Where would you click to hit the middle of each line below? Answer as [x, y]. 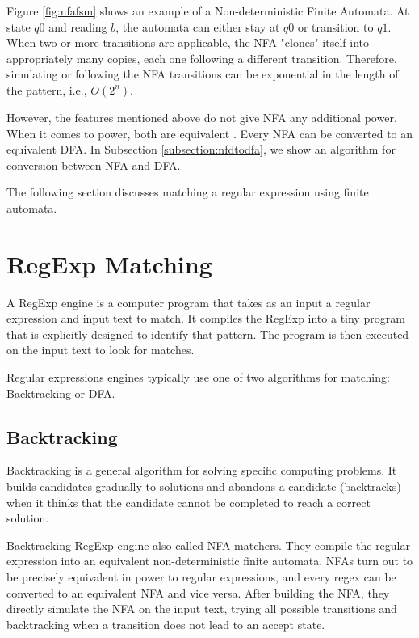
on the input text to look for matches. [101, 350]
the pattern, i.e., [47, 89]
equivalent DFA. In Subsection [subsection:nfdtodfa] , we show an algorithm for [201, 149]
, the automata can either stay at [198, 26]
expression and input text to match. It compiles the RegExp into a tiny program [206, 318]
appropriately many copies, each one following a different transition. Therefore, [202, 58]
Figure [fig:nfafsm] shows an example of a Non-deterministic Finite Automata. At [208, 11]
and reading [78, 26]
